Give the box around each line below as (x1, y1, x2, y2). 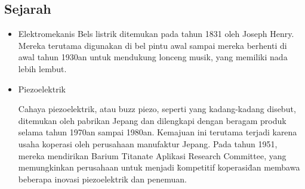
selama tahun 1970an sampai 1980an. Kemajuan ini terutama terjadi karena (18, 126, 297, 138)
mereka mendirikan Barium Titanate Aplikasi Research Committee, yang (18, 149, 286, 162)
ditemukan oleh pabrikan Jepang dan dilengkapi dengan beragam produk (18, 114, 286, 126)
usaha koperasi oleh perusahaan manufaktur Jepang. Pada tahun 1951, (18, 137, 278, 150)
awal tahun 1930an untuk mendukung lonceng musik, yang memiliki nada (18, 51, 288, 63)
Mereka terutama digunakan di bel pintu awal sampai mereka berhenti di (18, 39, 287, 51)
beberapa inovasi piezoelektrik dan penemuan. (18, 172, 187, 185)
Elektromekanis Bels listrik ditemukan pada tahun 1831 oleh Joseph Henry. (18, 27, 294, 40)
